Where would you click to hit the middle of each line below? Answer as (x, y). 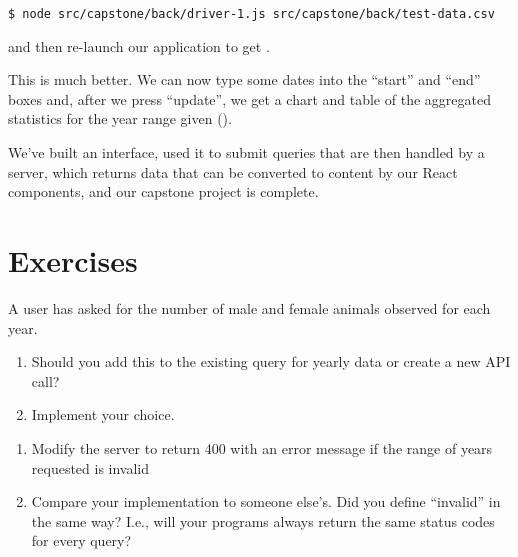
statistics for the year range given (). (120, 118)
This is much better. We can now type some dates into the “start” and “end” (244, 79)
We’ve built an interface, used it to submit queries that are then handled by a (246, 152)
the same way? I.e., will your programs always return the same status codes (263, 520)
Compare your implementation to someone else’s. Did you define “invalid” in (266, 501)
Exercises (73, 260)
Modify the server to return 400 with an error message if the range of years (262, 447)
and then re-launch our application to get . (139, 45)
